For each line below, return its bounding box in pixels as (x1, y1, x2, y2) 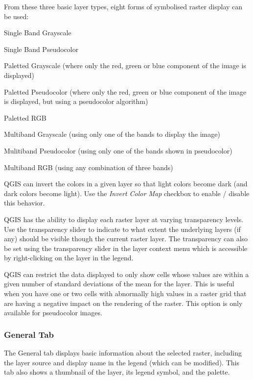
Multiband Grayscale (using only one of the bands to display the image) (4, 129, 220, 139)
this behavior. (4, 198, 45, 208)
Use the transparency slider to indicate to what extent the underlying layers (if (4, 224, 241, 234)
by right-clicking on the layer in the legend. (4, 253, 134, 263)
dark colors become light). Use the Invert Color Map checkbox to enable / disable (4, 188, 250, 198)
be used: (4, 11, 29, 21)
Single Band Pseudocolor (4, 44, 79, 54)
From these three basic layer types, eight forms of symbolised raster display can (4, 1, 243, 11)
